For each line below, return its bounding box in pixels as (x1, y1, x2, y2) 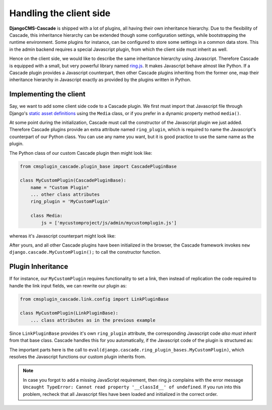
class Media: (30, 213, 63, 219)
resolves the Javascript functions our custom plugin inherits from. (9, 354, 146, 360)
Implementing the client (9, 90, 86, 98)
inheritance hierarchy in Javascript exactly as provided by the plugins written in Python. (9, 77, 191, 83)
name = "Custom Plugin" (30, 185, 89, 190)
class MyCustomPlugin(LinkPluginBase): (20, 310, 118, 316)
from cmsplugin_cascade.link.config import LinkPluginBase (20, 296, 169, 302)
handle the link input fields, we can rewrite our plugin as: (9, 282, 127, 288)
